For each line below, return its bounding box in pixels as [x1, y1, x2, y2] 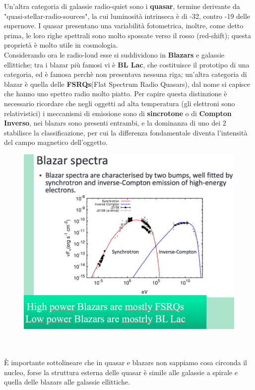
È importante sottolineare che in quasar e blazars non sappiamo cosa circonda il [4, 357, 247, 368]
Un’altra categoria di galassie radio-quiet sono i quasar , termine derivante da [4, 1, 240, 11]
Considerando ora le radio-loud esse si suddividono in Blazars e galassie [4, 49, 224, 60]
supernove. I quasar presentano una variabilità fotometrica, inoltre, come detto [4, 20, 244, 31]
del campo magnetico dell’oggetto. [4, 137, 108, 147]
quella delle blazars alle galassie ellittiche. [4, 377, 130, 387]
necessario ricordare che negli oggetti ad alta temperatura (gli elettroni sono [4, 98, 235, 108]
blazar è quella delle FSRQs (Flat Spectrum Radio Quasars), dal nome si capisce [4, 78, 251, 89]
